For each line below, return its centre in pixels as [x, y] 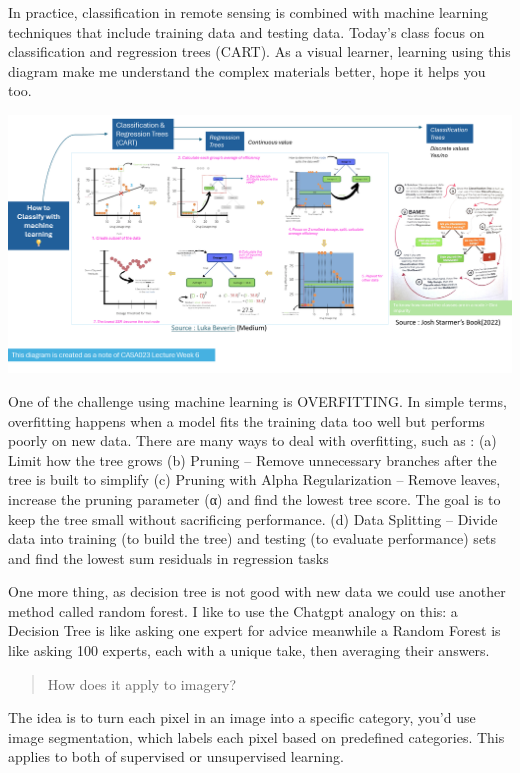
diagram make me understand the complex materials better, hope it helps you [247, 70]
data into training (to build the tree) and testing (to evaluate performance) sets [252, 538]
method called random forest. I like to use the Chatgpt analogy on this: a [233, 610]
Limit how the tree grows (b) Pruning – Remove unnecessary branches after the [252, 459]
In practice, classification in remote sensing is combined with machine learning [248, 12]
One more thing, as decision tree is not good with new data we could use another [257, 591]
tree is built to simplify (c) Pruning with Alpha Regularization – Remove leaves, [254, 479]
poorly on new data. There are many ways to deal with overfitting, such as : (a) [252, 440]
